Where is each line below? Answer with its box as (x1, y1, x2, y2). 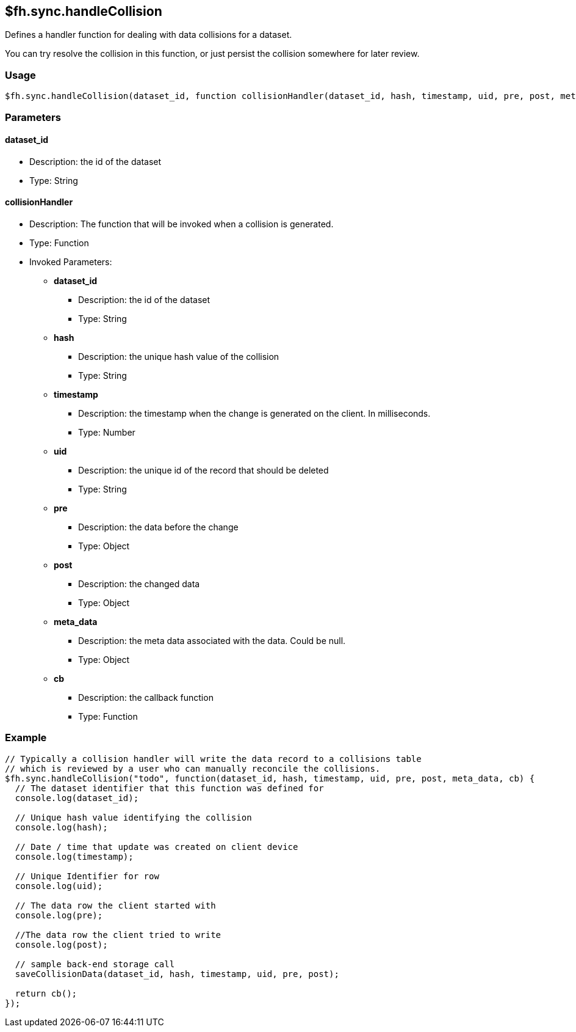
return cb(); (15, 988, 77, 998)
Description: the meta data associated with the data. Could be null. (78, 635, 346, 646)
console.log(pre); (15, 910, 103, 920)
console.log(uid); (15, 880, 103, 891)
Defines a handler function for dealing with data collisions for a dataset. (5, 29, 292, 40)
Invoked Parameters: (29, 256, 112, 267)
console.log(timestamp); (15, 851, 134, 862)
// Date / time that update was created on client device (15, 841, 298, 852)
